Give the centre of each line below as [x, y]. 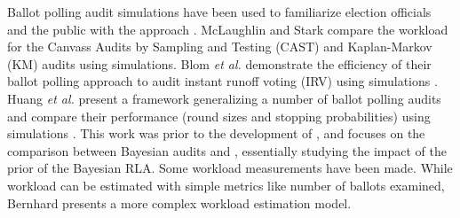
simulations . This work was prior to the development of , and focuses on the [216, 133]
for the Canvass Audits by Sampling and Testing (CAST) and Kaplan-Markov [220, 47]
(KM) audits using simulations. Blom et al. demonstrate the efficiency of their [219, 63]
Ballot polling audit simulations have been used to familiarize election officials [219, 12]
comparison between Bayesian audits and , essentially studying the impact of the [227, 150]
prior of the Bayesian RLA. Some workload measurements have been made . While [230, 168]
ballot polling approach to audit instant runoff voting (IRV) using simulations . [222, 81]
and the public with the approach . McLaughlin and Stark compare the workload [228, 29]
